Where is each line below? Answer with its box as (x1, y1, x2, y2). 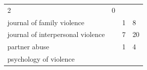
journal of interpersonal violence (7, 29, 105, 39)
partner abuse (7, 41, 49, 52)
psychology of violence (7, 54, 75, 64)
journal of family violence (7, 17, 85, 27)
